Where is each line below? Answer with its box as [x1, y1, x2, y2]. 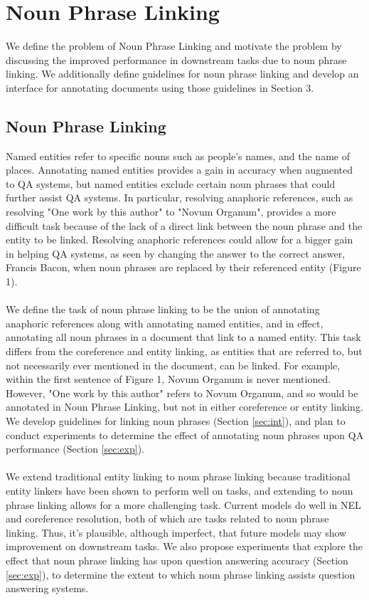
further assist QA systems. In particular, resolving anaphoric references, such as [6, 190, 353, 205]
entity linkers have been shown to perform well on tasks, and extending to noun [6, 483, 353, 498]
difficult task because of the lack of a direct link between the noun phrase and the [6, 218, 363, 233]
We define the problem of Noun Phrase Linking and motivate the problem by [6, 38, 342, 53]
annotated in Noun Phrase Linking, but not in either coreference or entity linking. [6, 399, 363, 414]
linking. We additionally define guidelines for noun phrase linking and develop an [6, 66, 359, 81]
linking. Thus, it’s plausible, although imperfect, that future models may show [6, 525, 347, 540]
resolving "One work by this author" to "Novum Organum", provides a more [6, 204, 336, 219]
